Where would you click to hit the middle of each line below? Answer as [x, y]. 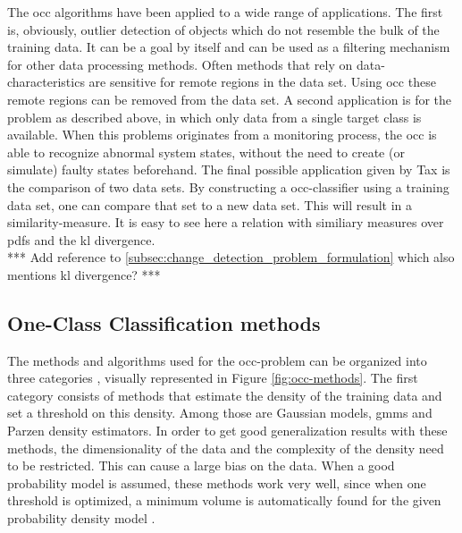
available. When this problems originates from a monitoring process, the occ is [222, 135]
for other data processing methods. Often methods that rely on [180, 64]
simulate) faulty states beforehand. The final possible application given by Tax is [229, 169]
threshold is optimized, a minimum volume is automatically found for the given [224, 500]
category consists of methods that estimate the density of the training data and [225, 395]
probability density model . [81, 518]
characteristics [46, 82]
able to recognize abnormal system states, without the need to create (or [206, 152]
